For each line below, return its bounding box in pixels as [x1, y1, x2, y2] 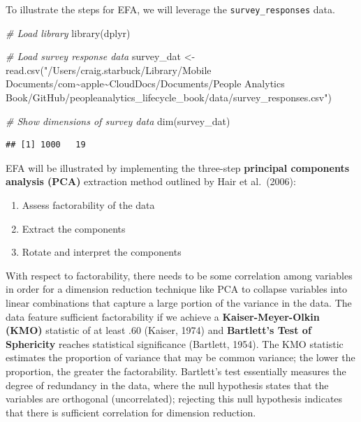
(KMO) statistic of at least [6, 323, 126, 337]
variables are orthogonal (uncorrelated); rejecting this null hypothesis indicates [6, 391, 343, 406]
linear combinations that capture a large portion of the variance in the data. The [6, 295, 352, 310]
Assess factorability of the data [22, 198, 155, 212]
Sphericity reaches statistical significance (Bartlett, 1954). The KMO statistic [6, 336, 344, 351]
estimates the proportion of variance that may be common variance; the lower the [6, 350, 355, 365]
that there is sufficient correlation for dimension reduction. [6, 405, 256, 419]
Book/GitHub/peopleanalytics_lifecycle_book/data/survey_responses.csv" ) [6, 90, 332, 105]
